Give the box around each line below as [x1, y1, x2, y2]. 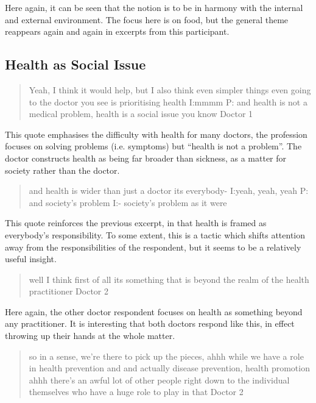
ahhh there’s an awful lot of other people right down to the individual [29, 373, 290, 386]
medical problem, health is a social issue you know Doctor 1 [29, 107, 253, 120]
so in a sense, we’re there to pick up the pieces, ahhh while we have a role [29, 349, 304, 362]
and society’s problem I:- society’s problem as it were [29, 196, 227, 209]
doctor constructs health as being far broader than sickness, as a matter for [5, 151, 287, 164]
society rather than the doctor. [5, 163, 120, 176]
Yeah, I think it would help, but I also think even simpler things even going [29, 83, 311, 96]
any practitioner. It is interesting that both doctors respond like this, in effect [5, 317, 295, 330]
